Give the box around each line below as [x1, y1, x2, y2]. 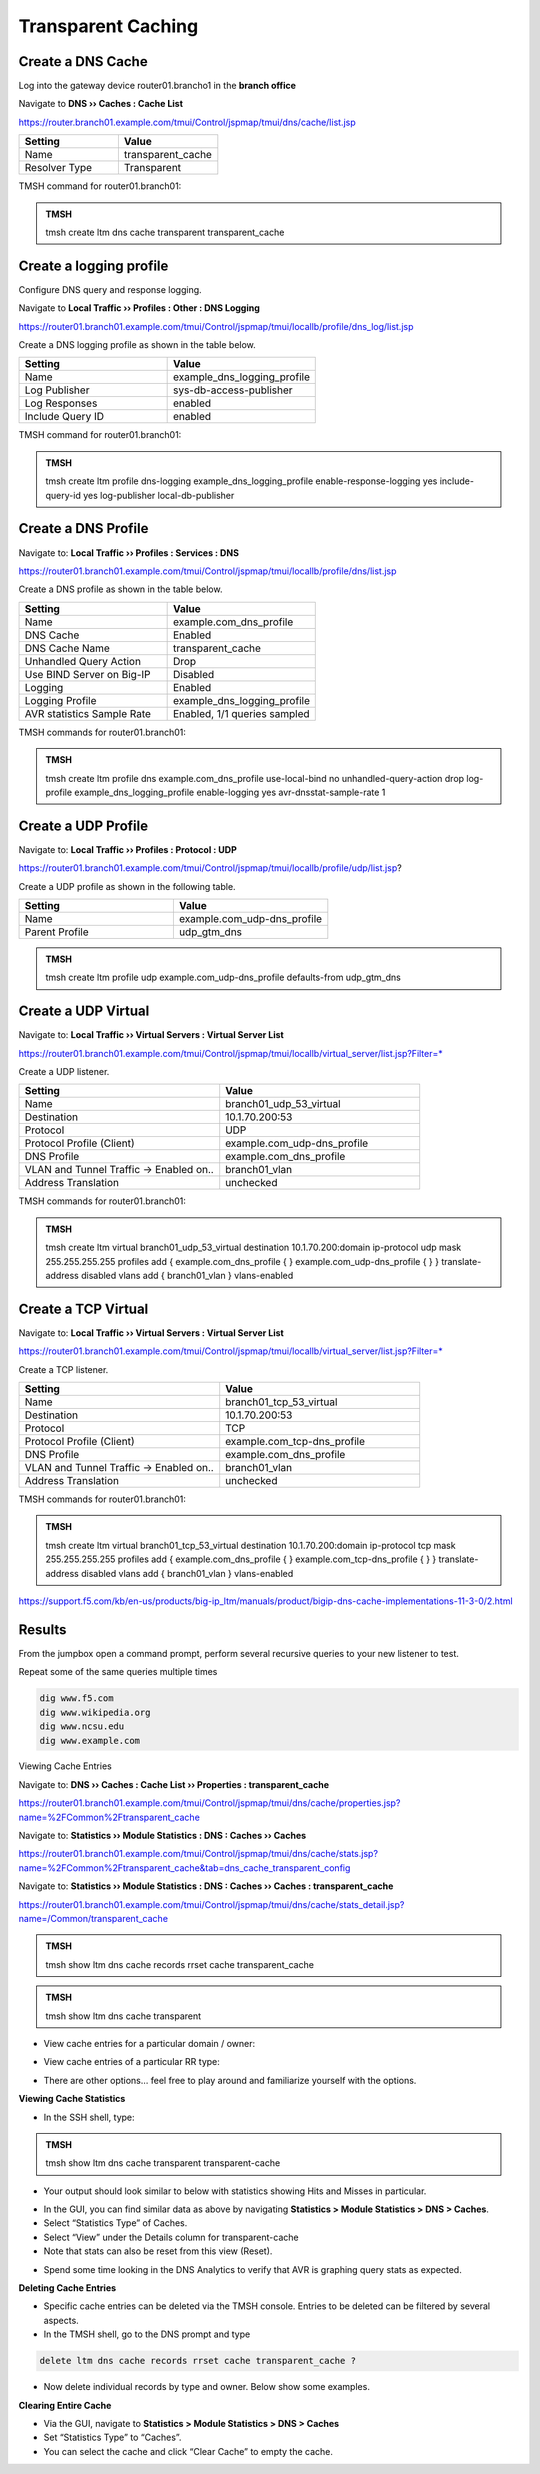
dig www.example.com [39, 1735, 140, 1746]
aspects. [43, 2314, 79, 2326]
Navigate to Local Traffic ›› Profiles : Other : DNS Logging [18, 302, 260, 314]
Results [18, 1621, 67, 1638]
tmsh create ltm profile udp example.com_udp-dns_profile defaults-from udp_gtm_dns [45, 971, 402, 984]
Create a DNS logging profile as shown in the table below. [18, 339, 257, 351]
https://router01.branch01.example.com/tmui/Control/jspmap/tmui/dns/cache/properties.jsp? [18, 1797, 401, 1809]
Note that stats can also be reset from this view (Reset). [43, 2245, 273, 2257]
